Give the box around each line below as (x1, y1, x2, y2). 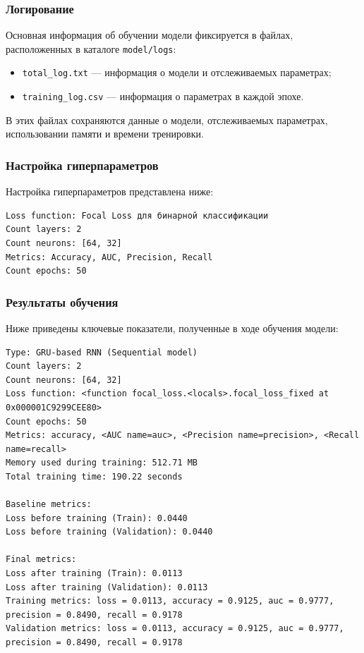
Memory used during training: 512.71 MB (6, 458, 198, 468)
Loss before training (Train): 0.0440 (6, 513, 188, 523)
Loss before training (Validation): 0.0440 (6, 527, 213, 537)
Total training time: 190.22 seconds (6, 471, 183, 482)
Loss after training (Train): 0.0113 (6, 568, 183, 579)
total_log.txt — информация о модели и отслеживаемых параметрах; (22, 65, 332, 80)
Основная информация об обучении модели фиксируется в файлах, (6, 28, 293, 42)
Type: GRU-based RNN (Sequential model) (6, 347, 198, 358)
